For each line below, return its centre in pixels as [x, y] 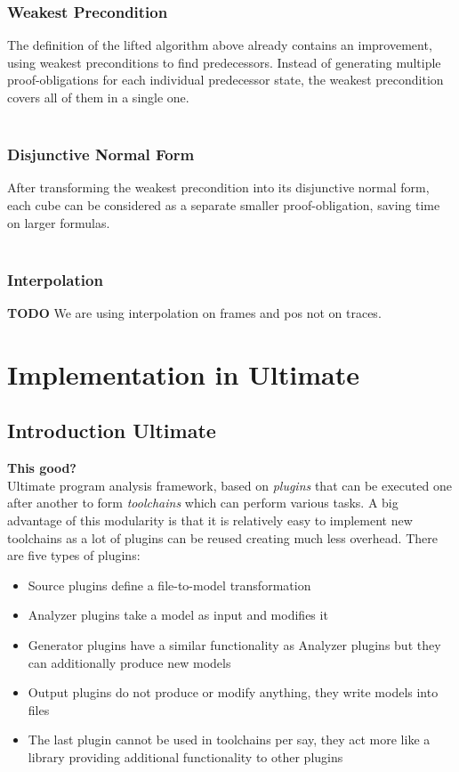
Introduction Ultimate [112, 431]
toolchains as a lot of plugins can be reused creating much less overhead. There [222, 537]
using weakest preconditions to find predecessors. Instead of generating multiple [224, 62]
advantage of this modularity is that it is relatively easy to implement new [210, 520]
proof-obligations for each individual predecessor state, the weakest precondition [225, 80]
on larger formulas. [59, 222]
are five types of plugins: [74, 555]
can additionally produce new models [129, 662]
